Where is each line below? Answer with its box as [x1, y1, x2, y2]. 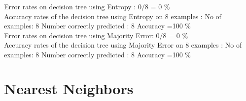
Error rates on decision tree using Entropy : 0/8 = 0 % [4, 1, 170, 11]
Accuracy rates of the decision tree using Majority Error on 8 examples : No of [4, 40, 242, 50]
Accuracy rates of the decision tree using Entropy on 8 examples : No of [4, 11, 221, 21]
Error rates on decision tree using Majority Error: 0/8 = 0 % [4, 30, 188, 40]
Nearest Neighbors [4, 78, 134, 98]
